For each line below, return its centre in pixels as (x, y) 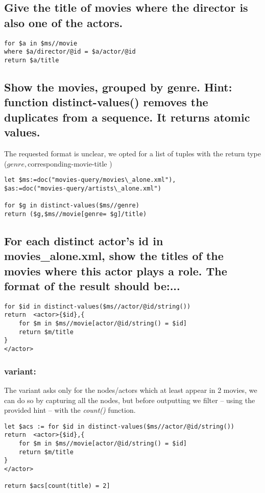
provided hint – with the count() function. (70, 410)
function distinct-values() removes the (106, 102)
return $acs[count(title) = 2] (57, 486)
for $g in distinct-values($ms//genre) (72, 206)
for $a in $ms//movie (41, 43)
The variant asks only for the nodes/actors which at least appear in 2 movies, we (131, 390)
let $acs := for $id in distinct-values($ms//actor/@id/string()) (119, 426)
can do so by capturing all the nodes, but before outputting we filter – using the (130, 400)
